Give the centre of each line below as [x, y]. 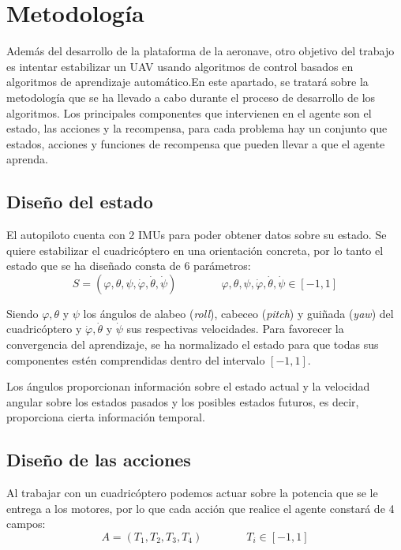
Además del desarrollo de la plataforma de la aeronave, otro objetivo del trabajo [200, 51]
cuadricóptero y [44, 329]
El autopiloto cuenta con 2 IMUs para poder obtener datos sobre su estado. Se [197, 235]
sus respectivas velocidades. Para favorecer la [235, 329]
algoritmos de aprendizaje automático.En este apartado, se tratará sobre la [187, 82]
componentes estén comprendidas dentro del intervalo [136, 359]
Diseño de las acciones [99, 460]
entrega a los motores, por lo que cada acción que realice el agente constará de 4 [200, 508]
